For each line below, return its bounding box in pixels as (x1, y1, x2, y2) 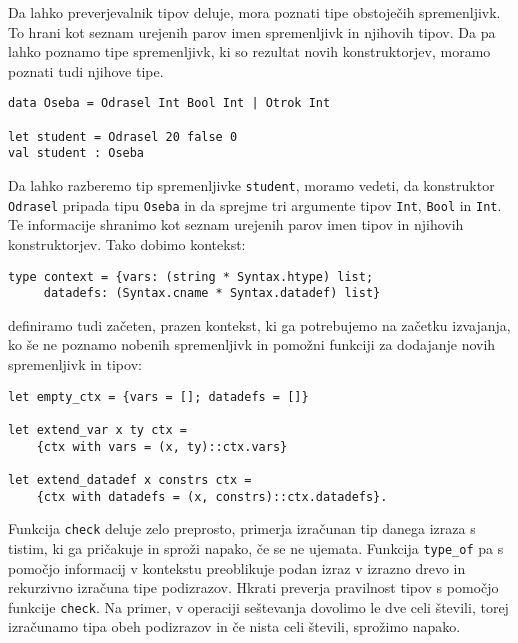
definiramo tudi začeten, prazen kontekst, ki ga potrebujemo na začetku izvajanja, (8, 314, 511, 335)
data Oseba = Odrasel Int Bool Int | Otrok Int (8, 96, 331, 111)
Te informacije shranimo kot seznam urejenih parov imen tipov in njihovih (8, 214, 464, 235)
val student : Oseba (8, 146, 145, 161)
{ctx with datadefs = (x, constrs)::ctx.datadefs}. (36, 489, 388, 504)
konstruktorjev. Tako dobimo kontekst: (8, 233, 246, 254)
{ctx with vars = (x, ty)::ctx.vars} (36, 439, 288, 454)
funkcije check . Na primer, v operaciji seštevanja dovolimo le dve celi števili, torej (8, 596, 509, 617)
